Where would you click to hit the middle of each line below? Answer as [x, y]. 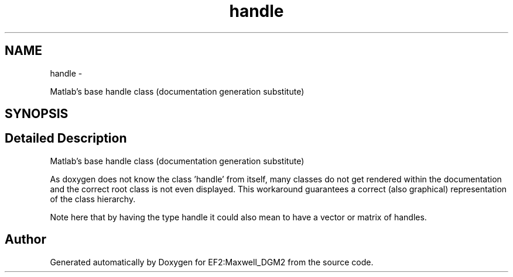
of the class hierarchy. [93, 199]
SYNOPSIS [37, 114]
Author [25, 240]
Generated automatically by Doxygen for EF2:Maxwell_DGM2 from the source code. [212, 262]
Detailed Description [66, 138]
